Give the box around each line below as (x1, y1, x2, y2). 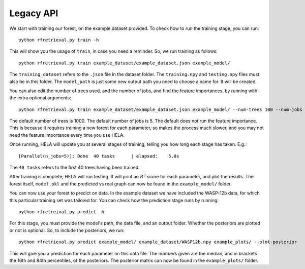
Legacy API (9, 8, 58, 19)
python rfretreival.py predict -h (18, 209, 104, 215)
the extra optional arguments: (9, 95, 71, 101)
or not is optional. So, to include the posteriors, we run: (9, 227, 125, 233)
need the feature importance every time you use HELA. (9, 132, 125, 138)
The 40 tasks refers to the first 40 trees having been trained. (9, 165, 140, 171)
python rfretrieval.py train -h (18, 37, 99, 43)
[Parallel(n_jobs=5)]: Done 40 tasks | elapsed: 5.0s (18, 153, 179, 159)
